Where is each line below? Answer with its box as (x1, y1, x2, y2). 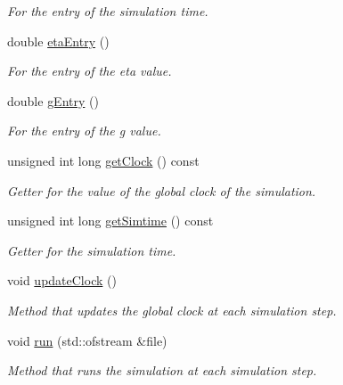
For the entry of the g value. (7, 121, 161, 140)
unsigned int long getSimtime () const (7, 211, 214, 230)
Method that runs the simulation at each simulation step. (7, 361, 317, 380)
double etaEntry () (7, 31, 110, 50)
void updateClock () (7, 271, 117, 290)
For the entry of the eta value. (7, 61, 172, 80)
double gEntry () (7, 91, 99, 110)
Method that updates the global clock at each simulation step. (7, 300, 337, 319)
